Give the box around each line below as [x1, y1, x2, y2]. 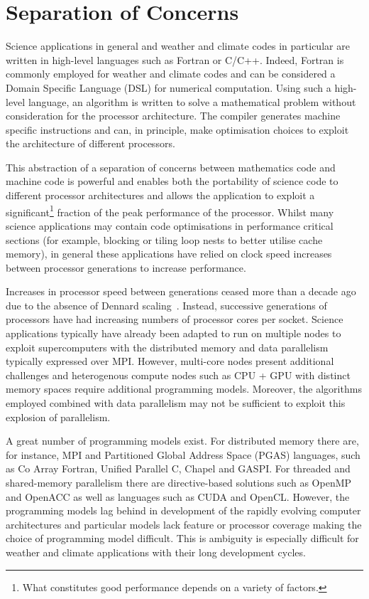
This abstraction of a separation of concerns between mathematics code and [6, 159, 336, 174]
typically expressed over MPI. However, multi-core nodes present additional [6, 354, 334, 369]
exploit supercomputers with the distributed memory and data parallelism [6, 339, 329, 354]
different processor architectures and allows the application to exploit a [6, 188, 315, 203]
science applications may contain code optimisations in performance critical [6, 218, 334, 233]
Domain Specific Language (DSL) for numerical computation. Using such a [6, 80, 331, 95]
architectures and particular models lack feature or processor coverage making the [6, 516, 362, 531]
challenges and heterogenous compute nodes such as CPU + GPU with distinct [6, 367, 351, 382]
